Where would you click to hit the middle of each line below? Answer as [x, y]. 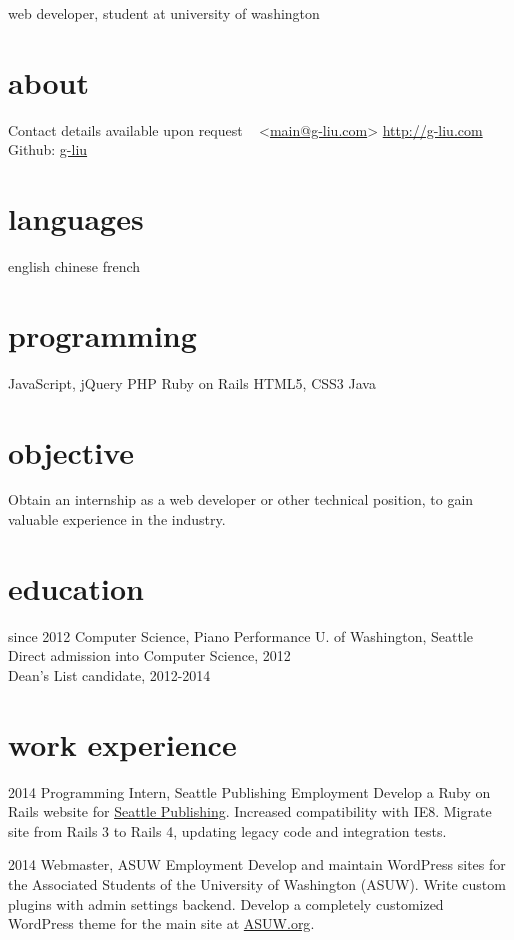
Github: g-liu [48, 149]
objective [71, 451]
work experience [122, 743]
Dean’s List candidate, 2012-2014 [109, 674]
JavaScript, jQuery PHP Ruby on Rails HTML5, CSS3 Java [192, 382]
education [76, 587]
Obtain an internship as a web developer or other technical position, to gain [241, 499]
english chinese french [74, 266]
